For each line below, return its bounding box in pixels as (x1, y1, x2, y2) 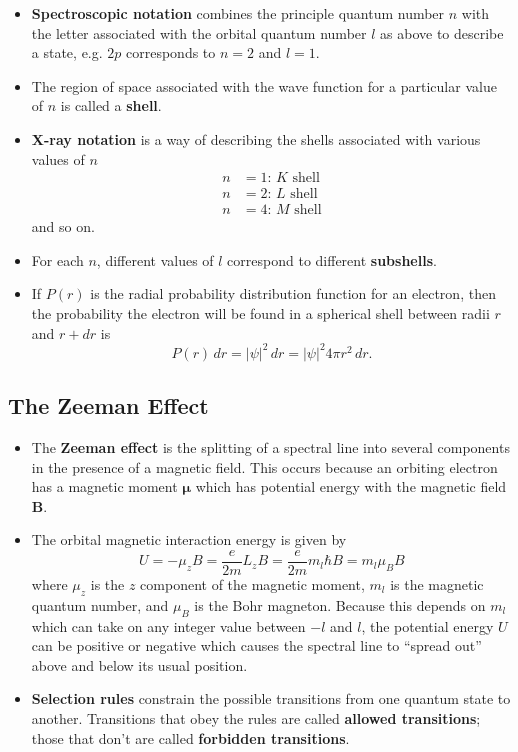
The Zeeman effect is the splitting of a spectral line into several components (31, 436, 510, 457)
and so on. (31, 216, 95, 237)
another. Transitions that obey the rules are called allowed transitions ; (31, 707, 481, 728)
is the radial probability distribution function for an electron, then (90, 283, 496, 304)
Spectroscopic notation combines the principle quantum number (31, 3, 445, 23)
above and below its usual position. (31, 654, 248, 675)
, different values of (96, 249, 214, 270)
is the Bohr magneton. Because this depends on (194, 594, 486, 615)
